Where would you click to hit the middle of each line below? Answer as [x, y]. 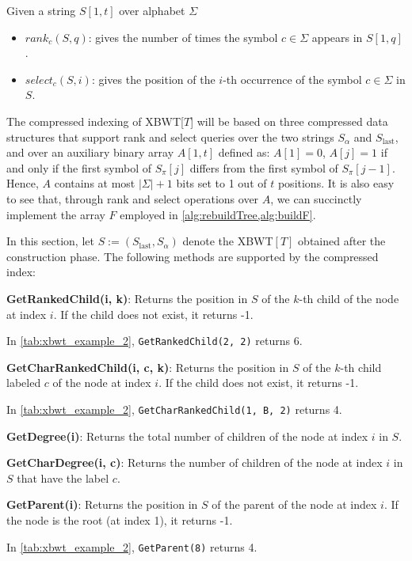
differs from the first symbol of [264, 167]
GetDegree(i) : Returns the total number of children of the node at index [187, 436]
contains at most [95, 183]
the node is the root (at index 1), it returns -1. [120, 519]
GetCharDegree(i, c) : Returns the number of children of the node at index [195, 462]
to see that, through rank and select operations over [133, 198]
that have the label [63, 478]
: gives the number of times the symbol [183, 37]
